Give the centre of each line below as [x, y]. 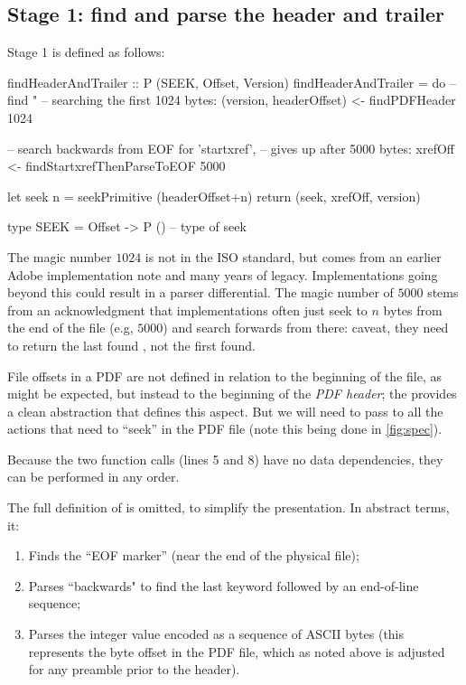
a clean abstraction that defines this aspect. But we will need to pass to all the [225, 411]
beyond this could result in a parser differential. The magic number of [200, 292]
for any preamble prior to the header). [134, 669]
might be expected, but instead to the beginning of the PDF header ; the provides [232, 394]
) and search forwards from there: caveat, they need [306, 328]
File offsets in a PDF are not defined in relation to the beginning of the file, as [224, 375]
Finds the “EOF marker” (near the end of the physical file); [194, 555]
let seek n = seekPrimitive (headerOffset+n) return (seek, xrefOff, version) [214, 196]
